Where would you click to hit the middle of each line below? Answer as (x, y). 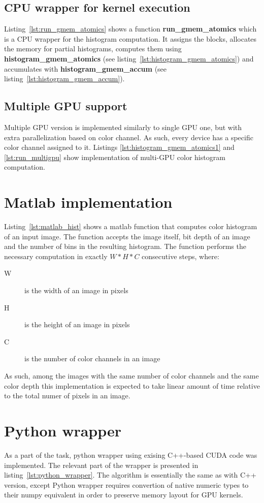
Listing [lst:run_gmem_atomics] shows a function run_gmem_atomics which (130, 29)
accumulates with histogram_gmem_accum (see (86, 68)
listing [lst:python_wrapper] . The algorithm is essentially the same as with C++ (130, 475)
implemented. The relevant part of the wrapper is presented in (101, 465)
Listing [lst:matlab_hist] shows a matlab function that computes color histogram (131, 226)
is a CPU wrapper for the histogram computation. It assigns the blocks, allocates (130, 38)
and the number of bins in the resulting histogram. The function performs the (125, 246)
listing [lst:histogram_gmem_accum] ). (64, 78)
